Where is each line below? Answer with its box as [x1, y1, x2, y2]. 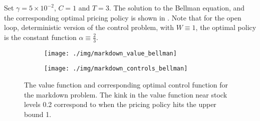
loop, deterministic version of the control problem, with [4, 22, 174, 32]
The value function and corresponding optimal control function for [24, 79, 228, 89]
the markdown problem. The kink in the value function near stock [24, 89, 227, 99]
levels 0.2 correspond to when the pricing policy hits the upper [24, 99, 216, 109]
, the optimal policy [195, 22, 256, 32]
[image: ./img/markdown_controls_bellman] [44, 65, 188, 72]
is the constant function [4, 31, 77, 42]
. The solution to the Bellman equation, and [109, 2, 245, 12]
